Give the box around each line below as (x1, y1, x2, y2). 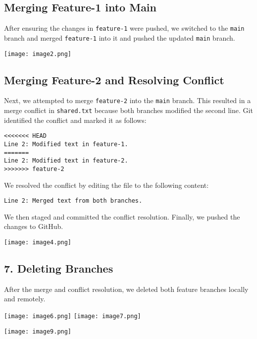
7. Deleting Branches (4, 261, 113, 276)
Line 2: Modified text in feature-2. (4, 157, 128, 165)
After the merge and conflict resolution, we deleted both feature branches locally (4, 283, 249, 294)
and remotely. (4, 293, 46, 304)
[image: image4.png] (4, 239, 72, 246)
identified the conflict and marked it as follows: (4, 114, 147, 125)
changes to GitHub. (4, 221, 63, 231)
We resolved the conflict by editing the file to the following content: (4, 179, 209, 190)
